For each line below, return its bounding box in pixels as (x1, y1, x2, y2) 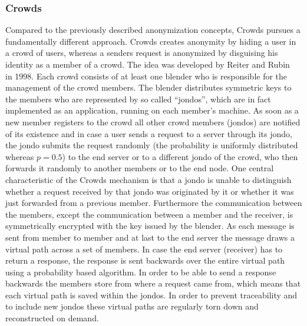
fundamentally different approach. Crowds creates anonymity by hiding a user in (5, 35, 296, 47)
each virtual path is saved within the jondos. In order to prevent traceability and (5, 288, 298, 301)
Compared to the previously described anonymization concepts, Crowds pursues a (5, 24, 301, 36)
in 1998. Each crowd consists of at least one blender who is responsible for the (5, 69, 288, 82)
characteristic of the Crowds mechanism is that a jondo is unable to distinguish (5, 173, 292, 185)
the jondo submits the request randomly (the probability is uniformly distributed (5, 139, 298, 151)
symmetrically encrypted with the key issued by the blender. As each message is (5, 219, 295, 232)
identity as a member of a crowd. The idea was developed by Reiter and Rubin (5, 58, 290, 70)
